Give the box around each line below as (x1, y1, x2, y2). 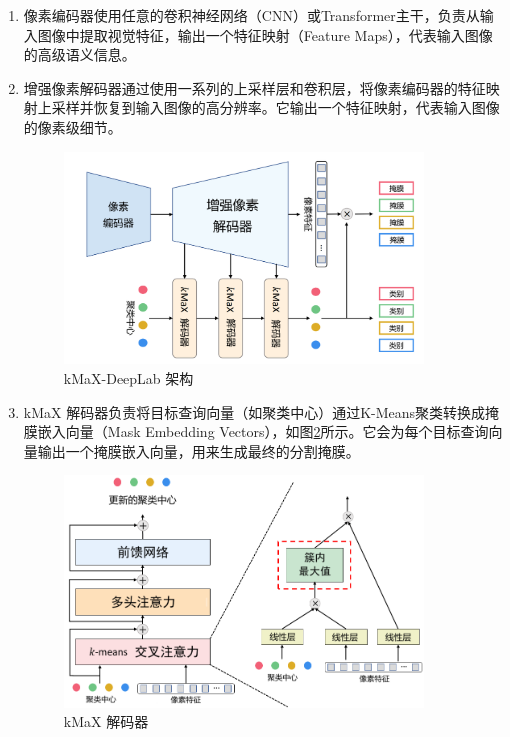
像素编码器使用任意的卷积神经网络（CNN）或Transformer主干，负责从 (23, 5, 480, 25)
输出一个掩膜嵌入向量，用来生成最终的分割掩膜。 (37, 440, 360, 461)
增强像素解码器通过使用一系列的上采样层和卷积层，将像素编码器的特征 (23, 77, 486, 98)
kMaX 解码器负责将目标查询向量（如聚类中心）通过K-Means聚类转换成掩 (23, 401, 500, 422)
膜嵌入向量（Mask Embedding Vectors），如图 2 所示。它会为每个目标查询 (23, 421, 489, 442)
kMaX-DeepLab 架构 (63, 367, 194, 388)
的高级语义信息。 (23, 44, 136, 65)
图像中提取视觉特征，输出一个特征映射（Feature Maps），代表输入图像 (37, 24, 493, 45)
